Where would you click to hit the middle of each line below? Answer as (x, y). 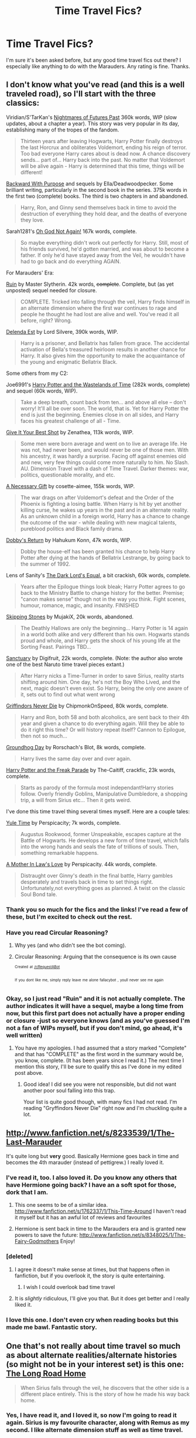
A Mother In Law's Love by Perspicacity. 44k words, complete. (82, 864)
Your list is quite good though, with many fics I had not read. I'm (100, 1102)
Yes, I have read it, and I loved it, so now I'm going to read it (92, 1415)
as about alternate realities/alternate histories (92, 1356)
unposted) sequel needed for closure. (51, 290)
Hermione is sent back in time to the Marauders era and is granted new (100, 1229)
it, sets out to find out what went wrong (68, 694)
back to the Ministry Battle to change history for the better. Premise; (102, 593)
